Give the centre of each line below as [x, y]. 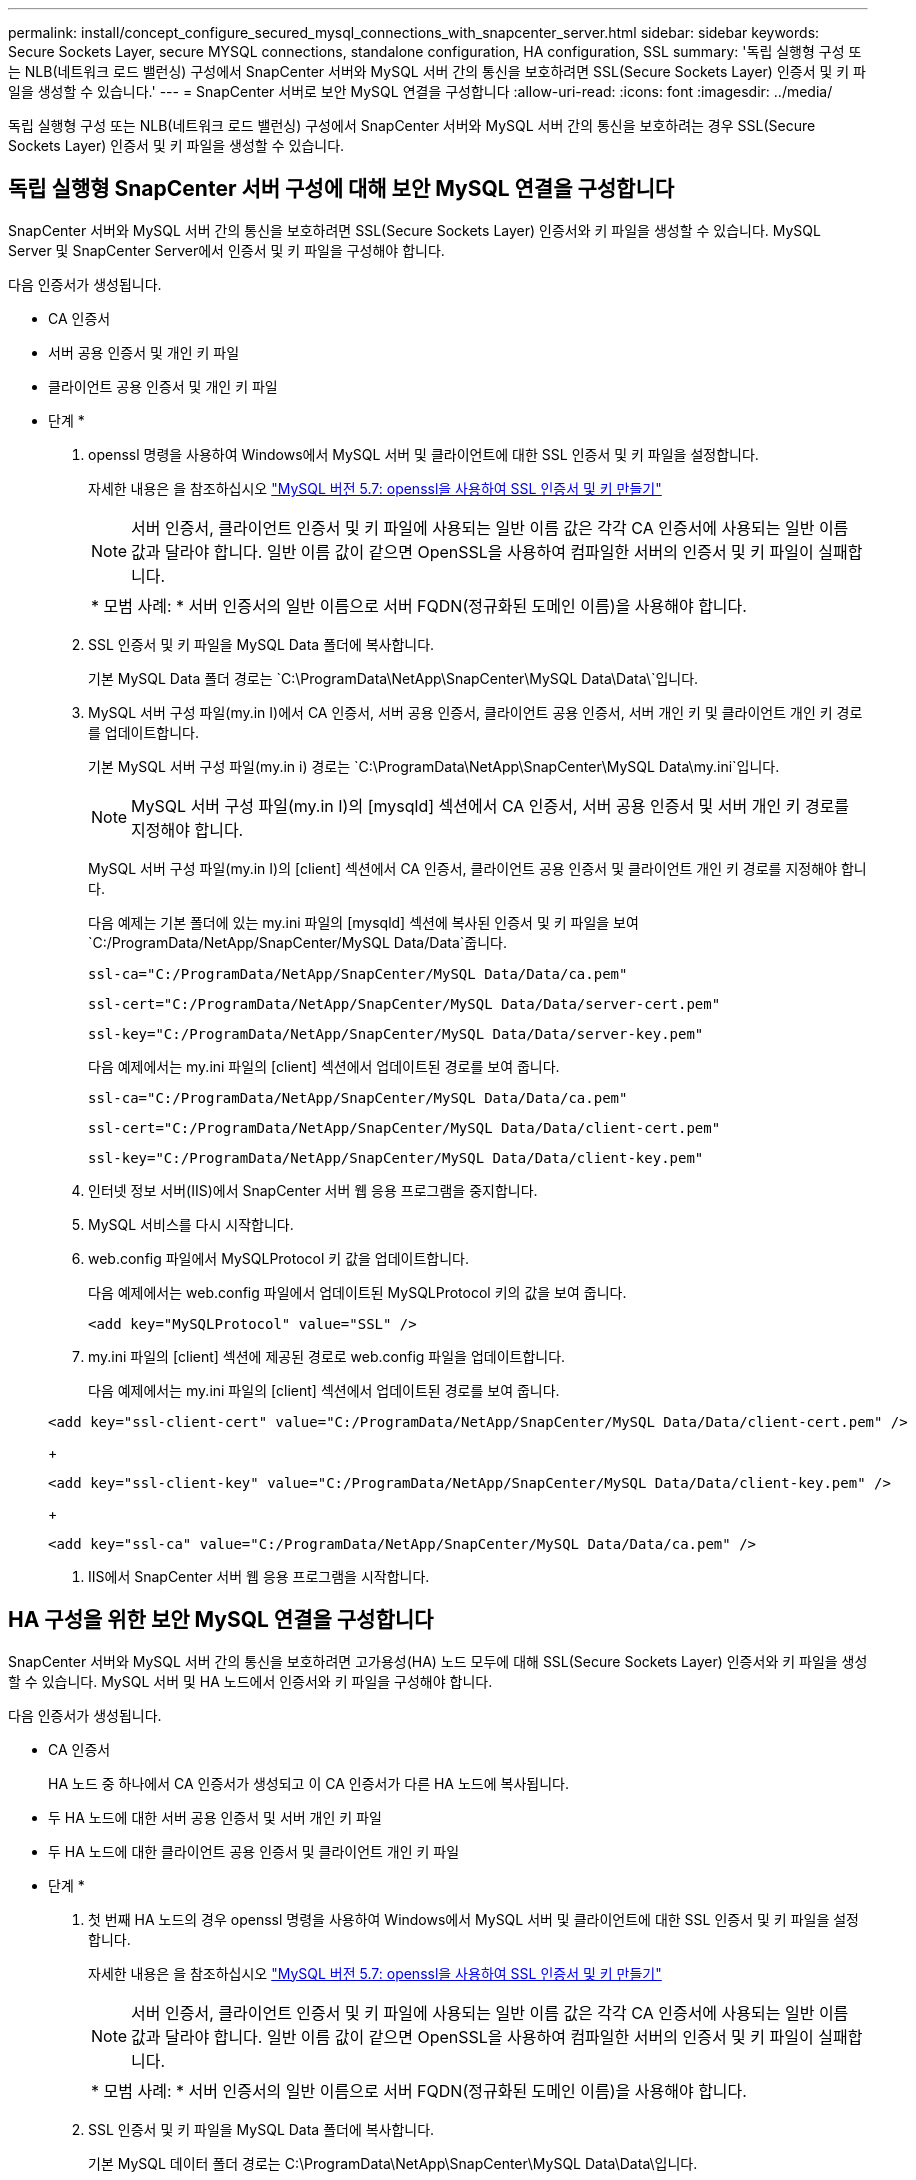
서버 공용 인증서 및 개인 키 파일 [144, 352]
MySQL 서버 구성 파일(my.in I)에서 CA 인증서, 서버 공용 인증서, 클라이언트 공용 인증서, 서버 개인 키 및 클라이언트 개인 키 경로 [475, 712]
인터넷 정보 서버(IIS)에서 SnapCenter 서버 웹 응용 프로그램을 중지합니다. [313, 1190]
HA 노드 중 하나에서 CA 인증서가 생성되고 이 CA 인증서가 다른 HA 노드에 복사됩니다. [308, 1783]
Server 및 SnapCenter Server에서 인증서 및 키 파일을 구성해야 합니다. [226, 250]
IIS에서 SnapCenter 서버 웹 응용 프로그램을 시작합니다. [259, 1576]
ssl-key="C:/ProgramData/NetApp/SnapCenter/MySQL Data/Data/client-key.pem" [396, 1157]
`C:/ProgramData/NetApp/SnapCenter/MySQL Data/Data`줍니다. [297, 942]
